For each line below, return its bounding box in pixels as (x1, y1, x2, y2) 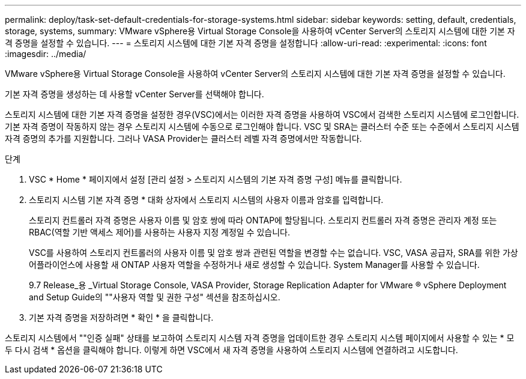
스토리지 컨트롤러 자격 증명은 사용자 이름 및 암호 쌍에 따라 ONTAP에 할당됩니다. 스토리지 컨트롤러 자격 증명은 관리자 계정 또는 (29, 215, 497, 225)
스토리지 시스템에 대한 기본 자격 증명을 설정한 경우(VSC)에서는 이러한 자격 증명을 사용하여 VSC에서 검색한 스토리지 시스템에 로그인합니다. (5, 109, 519, 120)
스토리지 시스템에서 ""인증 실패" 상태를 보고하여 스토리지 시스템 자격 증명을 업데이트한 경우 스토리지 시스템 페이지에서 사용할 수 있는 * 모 (5, 333, 515, 343)
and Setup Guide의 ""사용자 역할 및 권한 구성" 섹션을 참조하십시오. (29, 292, 280, 302)
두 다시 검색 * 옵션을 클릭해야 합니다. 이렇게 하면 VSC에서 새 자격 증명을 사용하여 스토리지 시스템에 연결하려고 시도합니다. (5, 345, 458, 355)
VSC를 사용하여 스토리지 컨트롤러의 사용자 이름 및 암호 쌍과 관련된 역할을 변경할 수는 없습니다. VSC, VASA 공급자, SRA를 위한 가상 (29, 247, 518, 258)
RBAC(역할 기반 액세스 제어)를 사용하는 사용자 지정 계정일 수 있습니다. (29, 227, 291, 237)
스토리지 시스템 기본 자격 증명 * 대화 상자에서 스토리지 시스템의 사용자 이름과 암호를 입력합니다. (29, 195, 384, 205)
